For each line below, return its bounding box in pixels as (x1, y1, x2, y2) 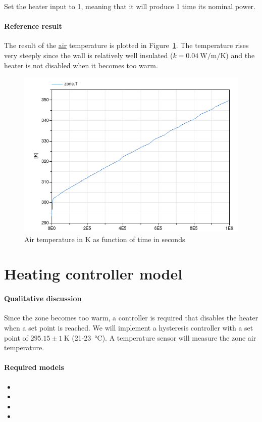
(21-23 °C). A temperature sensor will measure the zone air (72, 332, 256, 343)
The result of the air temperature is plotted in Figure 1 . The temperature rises (4, 40, 249, 51)
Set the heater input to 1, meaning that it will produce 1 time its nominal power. (4, 1, 255, 11)
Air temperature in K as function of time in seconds (24, 233, 185, 244)
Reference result (4, 21, 62, 31)
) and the (226, 50, 255, 60)
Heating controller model (4, 263, 183, 284)
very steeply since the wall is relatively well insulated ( (4, 50, 173, 60)
